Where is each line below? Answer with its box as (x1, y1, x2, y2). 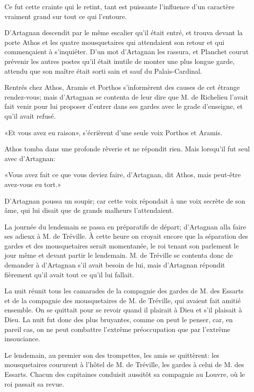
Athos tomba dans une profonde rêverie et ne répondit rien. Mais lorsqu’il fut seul (4, 144, 250, 154)
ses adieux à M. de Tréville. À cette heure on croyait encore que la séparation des (4, 231, 248, 241)
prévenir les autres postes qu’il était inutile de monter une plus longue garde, (4, 56, 235, 66)
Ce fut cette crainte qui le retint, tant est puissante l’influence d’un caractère (4, 1, 234, 11)
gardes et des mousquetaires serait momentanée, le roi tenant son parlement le (4, 240, 239, 250)
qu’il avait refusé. (4, 110, 56, 121)
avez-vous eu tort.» (4, 179, 62, 189)
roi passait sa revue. (4, 378, 64, 389)
